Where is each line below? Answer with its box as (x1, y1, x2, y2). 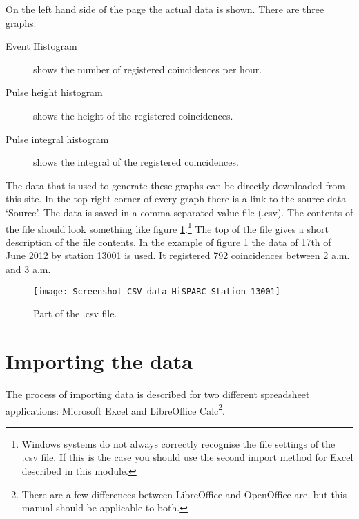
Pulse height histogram (6, 85, 103, 100)
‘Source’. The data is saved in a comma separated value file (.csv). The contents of (6, 205, 353, 219)
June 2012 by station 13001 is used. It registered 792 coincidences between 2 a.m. (6, 248, 350, 263)
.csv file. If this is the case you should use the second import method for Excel (21, 450, 353, 464)
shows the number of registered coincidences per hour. (33, 62, 262, 76)
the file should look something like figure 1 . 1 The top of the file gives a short (6, 219, 329, 236)
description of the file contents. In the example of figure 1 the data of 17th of (6, 234, 331, 249)
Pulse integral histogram (6, 131, 109, 146)
